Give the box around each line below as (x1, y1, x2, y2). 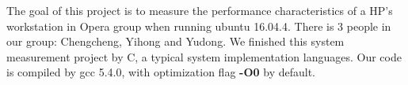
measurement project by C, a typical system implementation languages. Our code (6, 48, 402, 65)
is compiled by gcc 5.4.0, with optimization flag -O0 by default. (6, 64, 315, 80)
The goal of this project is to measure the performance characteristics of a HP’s (6, 2, 393, 18)
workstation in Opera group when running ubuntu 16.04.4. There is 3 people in (6, 17, 391, 34)
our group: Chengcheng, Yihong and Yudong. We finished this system (6, 33, 345, 50)
